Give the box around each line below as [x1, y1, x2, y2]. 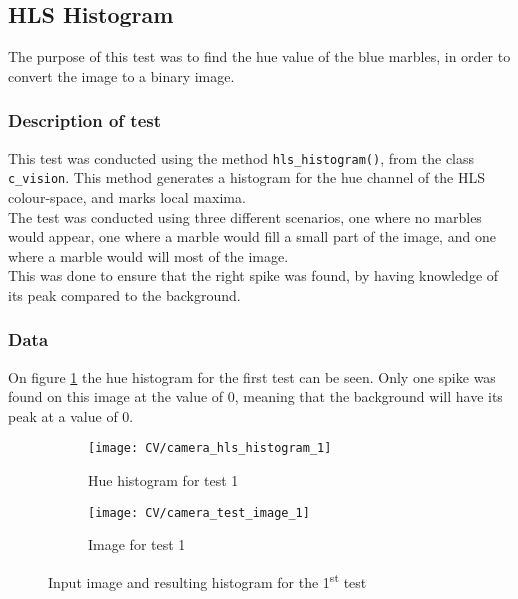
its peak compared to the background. [8, 284, 241, 305]
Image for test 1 [88, 534, 186, 555]
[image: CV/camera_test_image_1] [88, 505, 310, 520]
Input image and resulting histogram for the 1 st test [48, 568, 367, 592]
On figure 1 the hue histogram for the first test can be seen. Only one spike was [8, 366, 496, 387]
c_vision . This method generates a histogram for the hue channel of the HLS [8, 167, 486, 188]
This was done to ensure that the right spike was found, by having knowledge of [8, 265, 499, 286]
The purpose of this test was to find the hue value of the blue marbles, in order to [8, 46, 511, 67]
